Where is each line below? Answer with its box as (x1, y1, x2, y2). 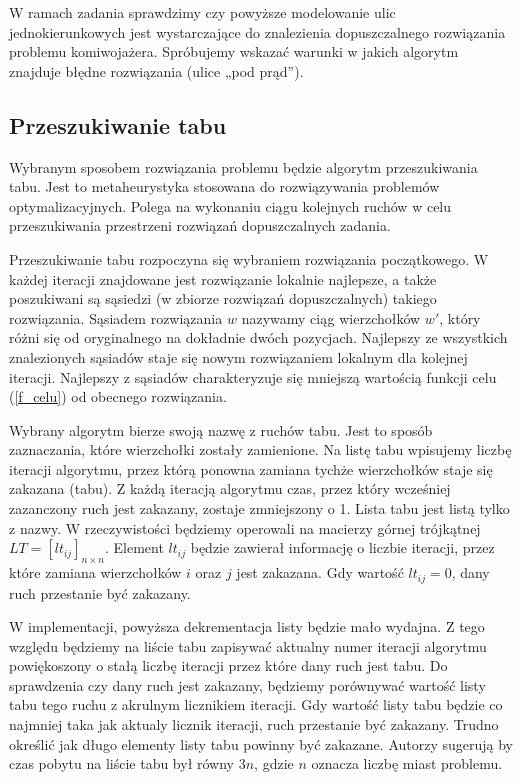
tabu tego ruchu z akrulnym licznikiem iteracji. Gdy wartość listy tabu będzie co (9, 694, 503, 715)
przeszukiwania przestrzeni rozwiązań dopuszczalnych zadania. (9, 215, 391, 236)
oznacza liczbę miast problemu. (311, 753, 503, 774)
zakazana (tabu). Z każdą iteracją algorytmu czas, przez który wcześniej (9, 478, 451, 499)
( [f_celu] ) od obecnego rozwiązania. (9, 386, 227, 407)
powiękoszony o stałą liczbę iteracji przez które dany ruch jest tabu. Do (9, 655, 448, 676)
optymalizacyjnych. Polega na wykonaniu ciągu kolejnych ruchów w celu (9, 195, 452, 216)
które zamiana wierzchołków (9, 562, 182, 583)
